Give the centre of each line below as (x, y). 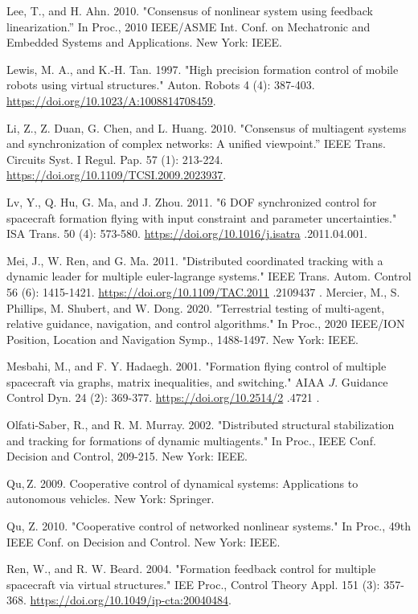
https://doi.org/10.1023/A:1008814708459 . (111, 100)
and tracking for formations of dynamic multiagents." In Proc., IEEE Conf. (191, 440)
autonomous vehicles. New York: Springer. (111, 499)
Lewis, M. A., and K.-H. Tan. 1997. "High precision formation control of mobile (203, 69)
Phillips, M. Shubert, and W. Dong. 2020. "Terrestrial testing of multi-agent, (196, 307)
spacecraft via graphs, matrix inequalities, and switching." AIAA (166, 381)
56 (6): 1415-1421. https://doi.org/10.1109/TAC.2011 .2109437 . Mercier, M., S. (203, 291)
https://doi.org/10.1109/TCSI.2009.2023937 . (117, 175)
